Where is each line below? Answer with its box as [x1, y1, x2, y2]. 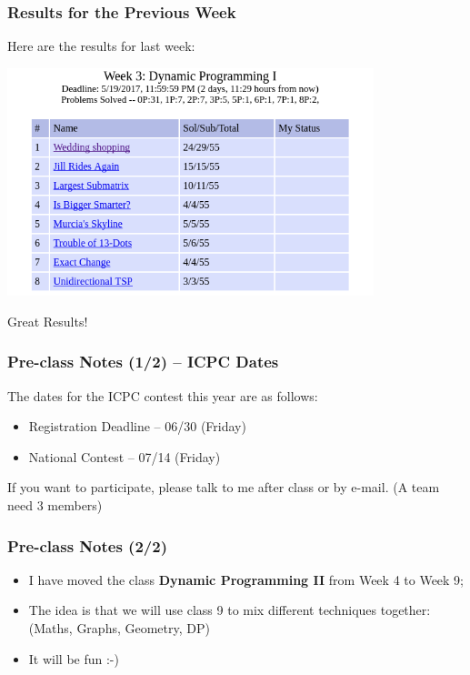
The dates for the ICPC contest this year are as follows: [7, 386, 318, 405]
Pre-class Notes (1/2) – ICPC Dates [7, 350, 279, 373]
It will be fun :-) [28, 649, 119, 668]
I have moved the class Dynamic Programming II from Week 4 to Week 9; [28, 569, 465, 589]
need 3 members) [7, 496, 103, 515]
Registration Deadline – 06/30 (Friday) [28, 417, 246, 436]
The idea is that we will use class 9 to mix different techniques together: [28, 600, 431, 620]
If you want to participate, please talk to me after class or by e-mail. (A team [7, 478, 440, 497]
